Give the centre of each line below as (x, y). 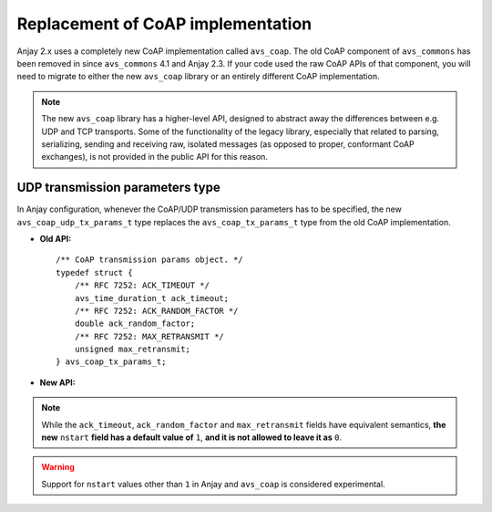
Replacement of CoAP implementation (164, 24)
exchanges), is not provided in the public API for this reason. (155, 157)
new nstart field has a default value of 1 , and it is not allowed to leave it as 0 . (191, 437)
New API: (58, 382)
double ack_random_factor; (135, 324)
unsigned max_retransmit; (133, 350)
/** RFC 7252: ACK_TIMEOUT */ (142, 286)
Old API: (56, 238)
